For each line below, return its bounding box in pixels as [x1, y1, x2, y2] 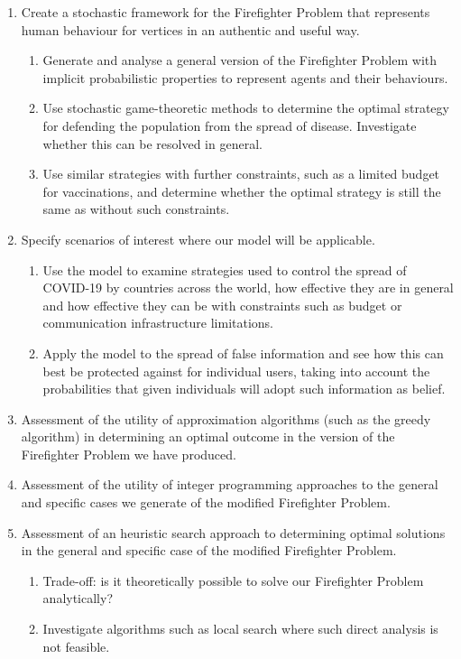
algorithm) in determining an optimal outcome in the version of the [21, 427, 395, 446]
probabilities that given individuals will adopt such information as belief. [42, 379, 446, 398]
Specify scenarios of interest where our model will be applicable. [21, 229, 375, 248]
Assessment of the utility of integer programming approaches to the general [21, 475, 438, 494]
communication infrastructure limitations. [42, 313, 274, 332]
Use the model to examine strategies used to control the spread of [42, 260, 407, 279]
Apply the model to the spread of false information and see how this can [42, 343, 444, 362]
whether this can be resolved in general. [42, 134, 263, 153]
